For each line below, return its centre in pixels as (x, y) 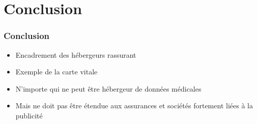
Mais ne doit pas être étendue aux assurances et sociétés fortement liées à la (134, 106)
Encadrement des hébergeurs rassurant (76, 54)
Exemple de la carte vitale (56, 72)
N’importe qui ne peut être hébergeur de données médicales (108, 88)
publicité (29, 115)
